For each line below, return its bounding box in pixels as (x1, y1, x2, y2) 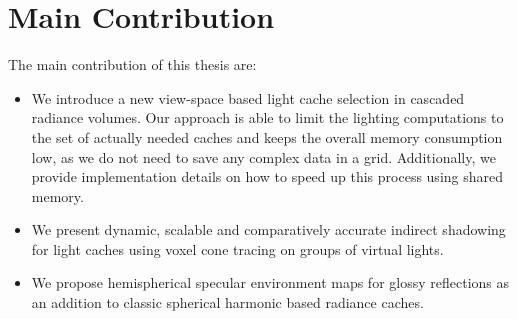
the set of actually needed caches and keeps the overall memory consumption (31, 126, 503, 147)
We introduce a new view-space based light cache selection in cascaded (31, 87, 465, 108)
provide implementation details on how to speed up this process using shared (31, 166, 504, 187)
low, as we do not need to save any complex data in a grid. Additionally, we (31, 146, 496, 167)
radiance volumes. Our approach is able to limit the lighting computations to (31, 107, 504, 128)
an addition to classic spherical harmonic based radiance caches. (31, 292, 424, 313)
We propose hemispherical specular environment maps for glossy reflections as (31, 272, 510, 293)
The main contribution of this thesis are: (8, 54, 257, 75)
